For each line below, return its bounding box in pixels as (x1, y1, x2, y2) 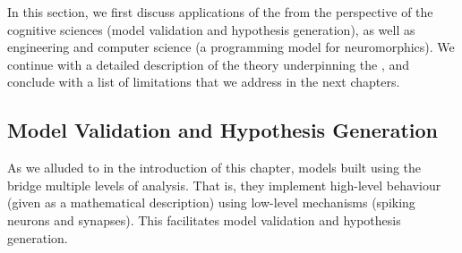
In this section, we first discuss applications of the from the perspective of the (7, 3, 433, 21)
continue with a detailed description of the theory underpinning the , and (7, 55, 410, 73)
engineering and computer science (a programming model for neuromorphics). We (7, 38, 455, 56)
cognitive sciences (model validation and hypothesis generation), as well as (7, 20, 415, 38)
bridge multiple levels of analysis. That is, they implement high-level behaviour (7, 175, 441, 194)
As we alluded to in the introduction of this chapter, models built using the (7, 158, 422, 177)
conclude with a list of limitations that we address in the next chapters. (7, 72, 400, 91)
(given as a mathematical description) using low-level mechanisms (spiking (7, 193, 415, 212)
